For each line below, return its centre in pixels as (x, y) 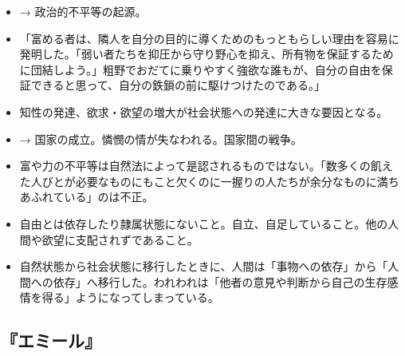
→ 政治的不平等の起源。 (83, 11)
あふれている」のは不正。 (87, 197)
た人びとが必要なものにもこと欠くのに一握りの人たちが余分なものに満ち (209, 181)
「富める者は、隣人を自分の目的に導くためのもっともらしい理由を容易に (209, 38)
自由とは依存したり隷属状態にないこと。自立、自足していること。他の (204, 223)
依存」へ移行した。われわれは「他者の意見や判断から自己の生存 (220, 281)
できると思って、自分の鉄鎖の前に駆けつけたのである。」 (178, 85)
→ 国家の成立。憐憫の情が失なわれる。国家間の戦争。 (161, 138)
